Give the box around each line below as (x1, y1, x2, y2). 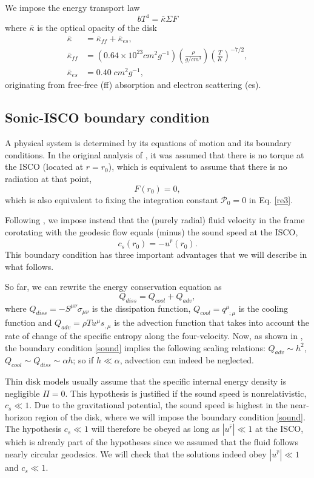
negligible (5, 386, 40, 399)
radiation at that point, (5, 172, 92, 185)
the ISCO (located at (5, 160, 84, 173)
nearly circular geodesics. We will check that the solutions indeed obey (5, 448, 267, 460)
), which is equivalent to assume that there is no (108, 160, 287, 173)
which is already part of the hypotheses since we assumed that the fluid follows (5, 436, 298, 448)
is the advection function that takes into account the (114, 316, 309, 329)
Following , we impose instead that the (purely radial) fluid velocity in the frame (5, 214, 305, 226)
